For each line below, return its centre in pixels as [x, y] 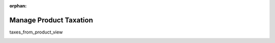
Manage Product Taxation [51, 20]
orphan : [18, 6]
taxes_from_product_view [36, 32]
